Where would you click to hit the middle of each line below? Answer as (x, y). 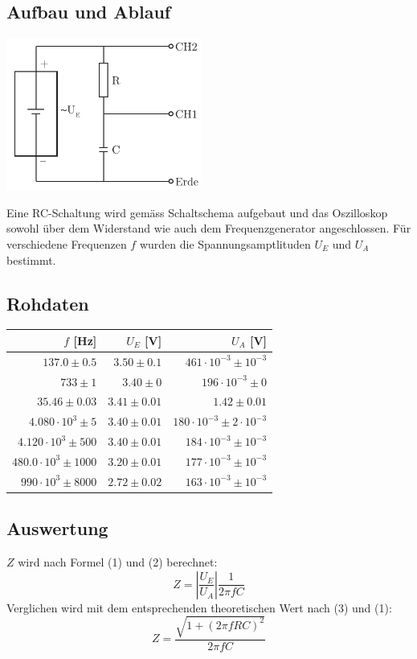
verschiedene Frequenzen (67, 243)
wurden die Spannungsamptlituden (225, 243)
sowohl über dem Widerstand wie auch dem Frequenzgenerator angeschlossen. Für (209, 228)
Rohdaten (48, 303)
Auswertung (57, 528)
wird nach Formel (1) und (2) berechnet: (118, 562)
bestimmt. (31, 259)
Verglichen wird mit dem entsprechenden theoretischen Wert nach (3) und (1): (199, 607)
